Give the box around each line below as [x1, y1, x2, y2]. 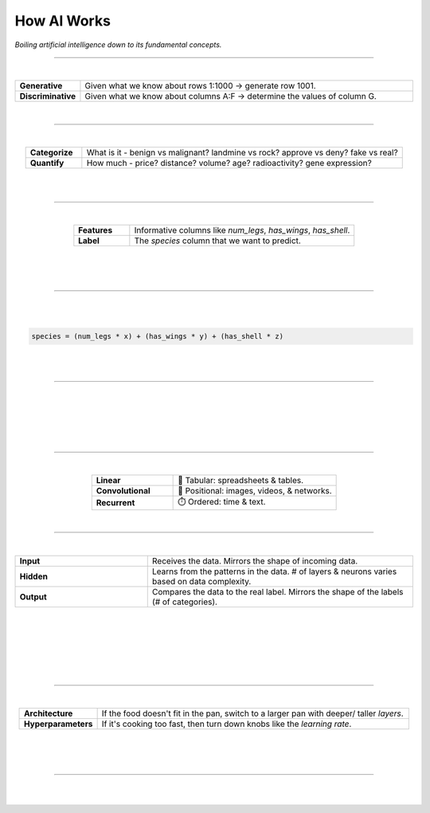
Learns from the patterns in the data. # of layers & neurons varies [151, 566, 397, 577]
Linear [96, 474, 121, 485]
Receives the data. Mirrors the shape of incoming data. [151, 555, 358, 566]
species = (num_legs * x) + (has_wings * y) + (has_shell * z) [31, 332, 284, 340]
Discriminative [19, 91, 76, 102]
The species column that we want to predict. [134, 235, 302, 246]
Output [19, 591, 47, 602]
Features [78, 225, 113, 236]
